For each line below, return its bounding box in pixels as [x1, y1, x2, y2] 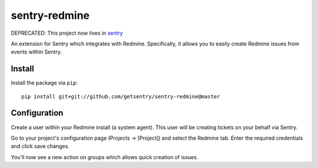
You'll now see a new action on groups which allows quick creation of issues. [11, 153, 198, 160]
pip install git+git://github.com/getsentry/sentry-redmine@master [21, 93, 220, 100]
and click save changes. [11, 143, 70, 150]
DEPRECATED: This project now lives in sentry [11, 29, 123, 37]
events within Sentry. [11, 48, 62, 55]
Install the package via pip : [11, 80, 78, 87]
